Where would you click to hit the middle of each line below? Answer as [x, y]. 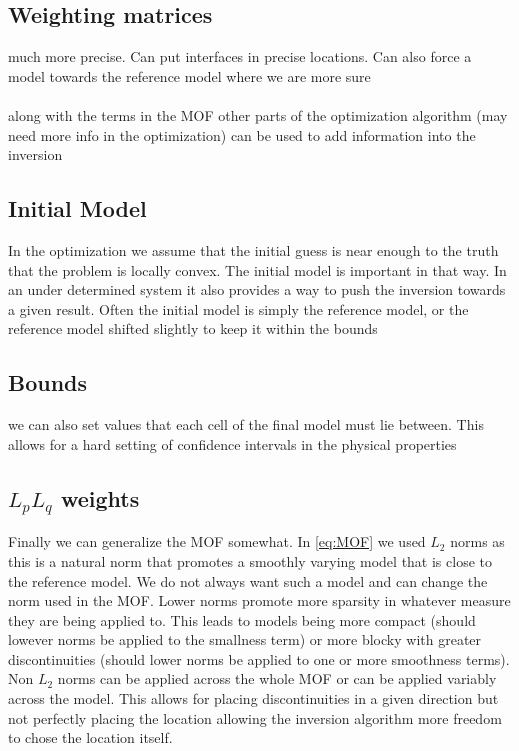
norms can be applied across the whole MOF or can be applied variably [277, 678]
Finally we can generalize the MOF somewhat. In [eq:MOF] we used [217, 541]
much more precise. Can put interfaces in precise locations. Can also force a [240, 56]
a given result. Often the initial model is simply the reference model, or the [238, 308]
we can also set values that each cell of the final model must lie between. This [246, 424]
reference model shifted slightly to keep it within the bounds [193, 328]
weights [100, 497]
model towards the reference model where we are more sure [189, 75]
